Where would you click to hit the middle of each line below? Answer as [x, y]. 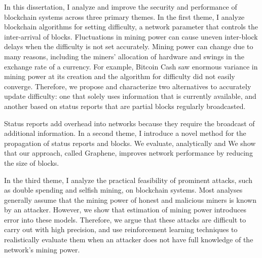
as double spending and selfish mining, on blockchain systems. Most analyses [123, 190]
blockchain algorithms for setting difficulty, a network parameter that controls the [131, 27]
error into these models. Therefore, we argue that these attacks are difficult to [125, 219]
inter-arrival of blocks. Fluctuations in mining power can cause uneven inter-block [131, 36]
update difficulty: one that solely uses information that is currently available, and [130, 96]
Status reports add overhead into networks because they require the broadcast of [129, 123]
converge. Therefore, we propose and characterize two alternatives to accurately [128, 86]
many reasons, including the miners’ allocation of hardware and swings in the [124, 56]
